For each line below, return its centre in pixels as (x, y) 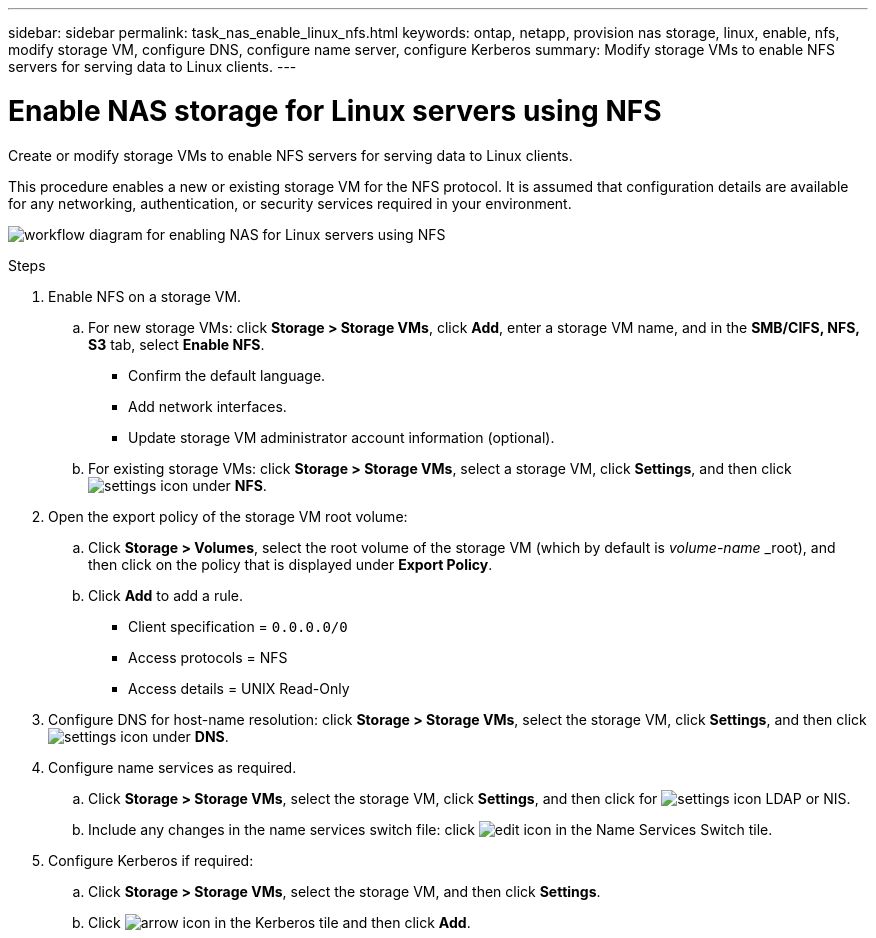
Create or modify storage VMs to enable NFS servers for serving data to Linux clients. (290, 155)
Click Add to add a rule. (166, 595)
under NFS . (229, 485)
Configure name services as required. (172, 767)
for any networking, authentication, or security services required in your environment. (290, 203)
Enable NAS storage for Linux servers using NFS (335, 110)
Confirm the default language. (227, 375)
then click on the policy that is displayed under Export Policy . (290, 564)
